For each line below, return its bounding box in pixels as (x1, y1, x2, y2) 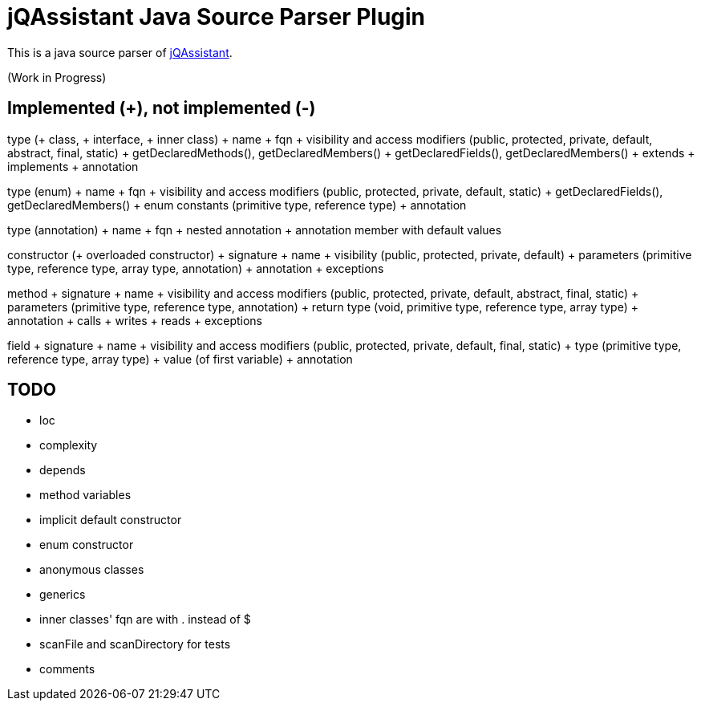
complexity (39, 438, 98, 453)
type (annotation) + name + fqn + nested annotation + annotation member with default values (7, 222, 502, 237)
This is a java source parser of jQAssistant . (7, 45, 233, 59)
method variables (39, 488, 132, 502)
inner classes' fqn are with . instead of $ (39, 612, 251, 627)
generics (39, 587, 86, 602)
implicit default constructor (39, 513, 182, 527)
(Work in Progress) (7, 70, 107, 84)
